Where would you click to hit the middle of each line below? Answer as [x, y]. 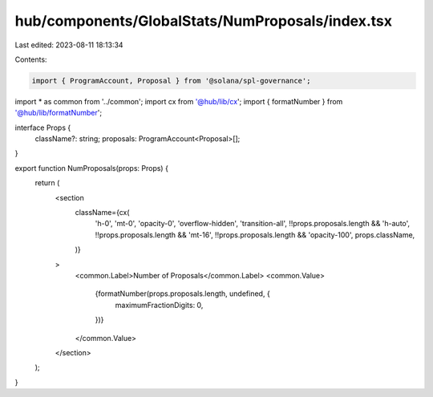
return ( [47, 183]
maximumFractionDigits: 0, [159, 305]
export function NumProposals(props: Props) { [91, 168]
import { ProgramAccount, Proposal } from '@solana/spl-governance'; [171, 81]
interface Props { [43, 128]
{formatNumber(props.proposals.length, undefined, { [182, 294]
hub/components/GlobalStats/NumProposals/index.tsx [204, 21]
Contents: [31, 59]
